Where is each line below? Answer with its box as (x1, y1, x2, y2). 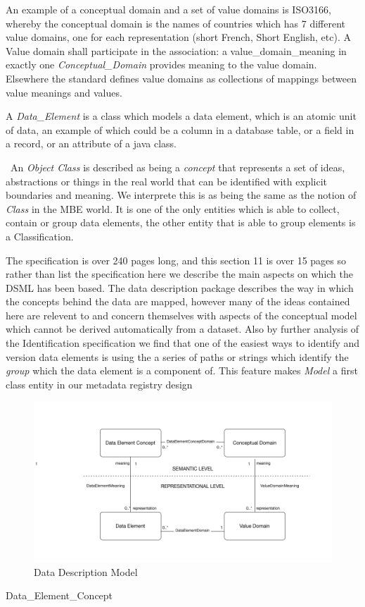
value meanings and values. (6, 85, 122, 99)
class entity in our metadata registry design (6, 376, 193, 391)
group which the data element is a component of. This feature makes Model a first (6, 363, 358, 378)
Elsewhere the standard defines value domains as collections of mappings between (6, 70, 357, 85)
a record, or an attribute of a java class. (6, 136, 177, 151)
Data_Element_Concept (6, 588, 113, 603)
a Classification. (6, 228, 74, 243)
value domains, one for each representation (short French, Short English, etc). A (6, 30, 351, 44)
